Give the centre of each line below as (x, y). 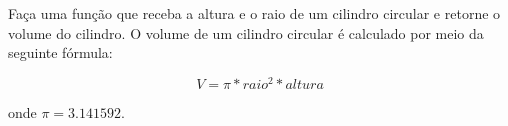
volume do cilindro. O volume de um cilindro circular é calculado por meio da (246, 32)
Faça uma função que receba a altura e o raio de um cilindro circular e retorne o (254, 13)
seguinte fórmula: (60, 52)
